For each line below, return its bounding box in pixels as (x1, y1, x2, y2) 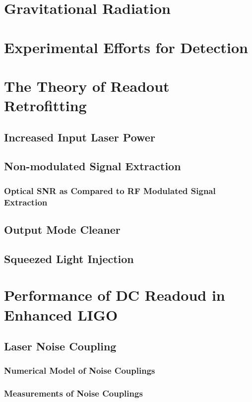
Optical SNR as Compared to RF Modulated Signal (4, 184, 216, 197)
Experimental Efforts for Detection (4, 37, 248, 57)
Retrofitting (4, 95, 87, 116)
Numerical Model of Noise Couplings (4, 364, 155, 377)
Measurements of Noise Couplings (4, 387, 143, 400)
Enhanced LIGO (4, 304, 118, 325)
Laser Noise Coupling (4, 338, 117, 354)
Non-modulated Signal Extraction (4, 158, 181, 174)
